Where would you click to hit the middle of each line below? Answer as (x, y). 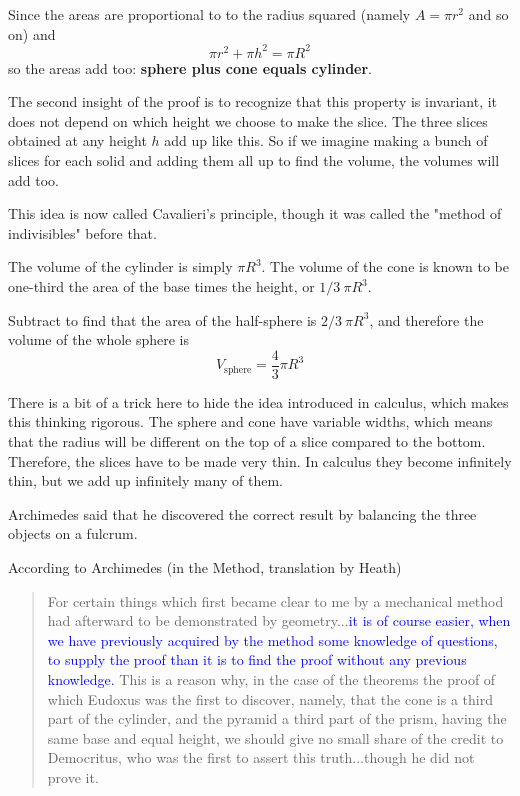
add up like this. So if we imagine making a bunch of (326, 140)
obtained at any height (77, 140)
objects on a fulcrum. (73, 533)
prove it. (73, 776)
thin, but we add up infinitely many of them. (145, 480)
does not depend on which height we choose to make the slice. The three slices (248, 120)
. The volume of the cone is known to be (385, 266)
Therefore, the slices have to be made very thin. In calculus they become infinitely (260, 460)
